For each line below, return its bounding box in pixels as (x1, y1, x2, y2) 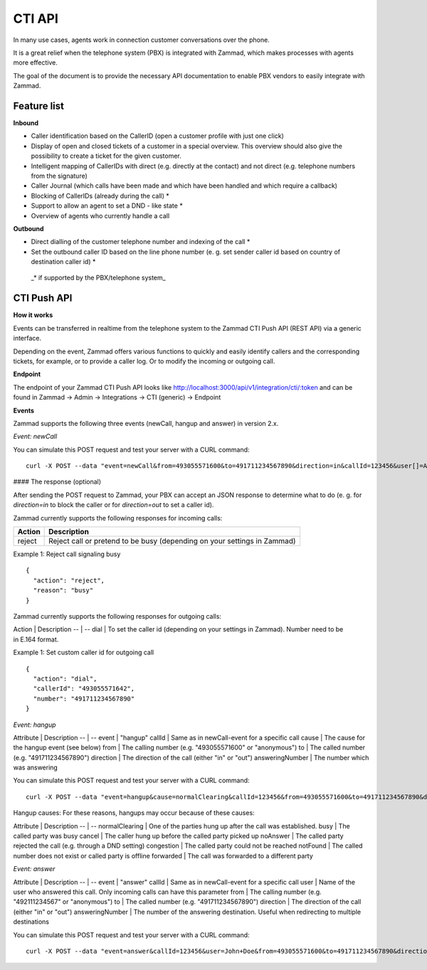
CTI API (13, 11, 58, 26)
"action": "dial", (33, 674, 97, 683)
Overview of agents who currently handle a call (31, 211, 170, 220)
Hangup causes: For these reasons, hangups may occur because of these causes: (13, 809, 255, 817)
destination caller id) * (31, 257, 96, 266)
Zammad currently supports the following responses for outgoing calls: (13, 612, 222, 620)
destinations (13, 917, 50, 926)
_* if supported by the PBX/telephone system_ (31, 274, 167, 282)
